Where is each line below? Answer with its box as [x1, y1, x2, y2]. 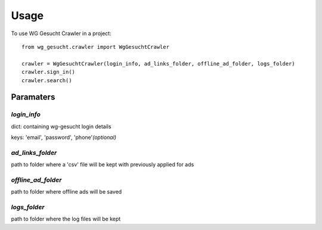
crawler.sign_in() [21, 69, 76, 76]
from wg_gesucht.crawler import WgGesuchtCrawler [21, 43, 170, 50]
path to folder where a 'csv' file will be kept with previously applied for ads [11, 161, 194, 168]
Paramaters [11, 92, 55, 102]
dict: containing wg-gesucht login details [11, 123, 112, 130]
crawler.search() [21, 77, 72, 83]
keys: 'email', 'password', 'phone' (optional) [11, 134, 116, 141]
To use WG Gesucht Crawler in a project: [11, 30, 112, 37]
